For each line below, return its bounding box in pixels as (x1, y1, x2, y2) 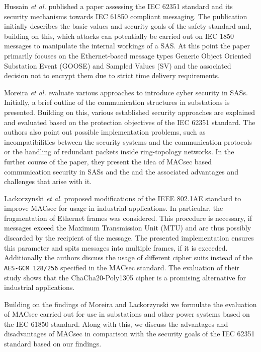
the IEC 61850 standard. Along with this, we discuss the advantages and (4, 318, 228, 329)
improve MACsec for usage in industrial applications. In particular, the (4, 203, 223, 213)
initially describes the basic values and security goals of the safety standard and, (4, 21, 251, 31)
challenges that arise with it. (4, 176, 92, 187)
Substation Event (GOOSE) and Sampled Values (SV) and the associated (4, 60, 231, 71)
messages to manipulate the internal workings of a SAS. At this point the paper (4, 40, 250, 51)
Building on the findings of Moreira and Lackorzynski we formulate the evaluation (4, 299, 257, 309)
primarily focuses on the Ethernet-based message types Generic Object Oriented (4, 50, 251, 61)
